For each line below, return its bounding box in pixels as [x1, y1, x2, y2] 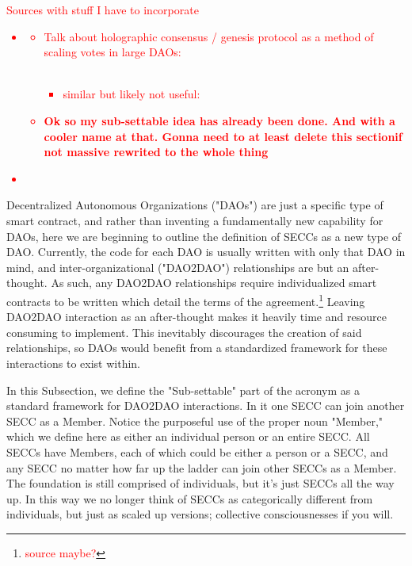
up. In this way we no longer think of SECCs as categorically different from [6, 490, 373, 507]
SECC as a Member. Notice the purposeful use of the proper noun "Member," [6, 412, 383, 429]
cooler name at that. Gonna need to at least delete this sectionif [44, 128, 402, 144]
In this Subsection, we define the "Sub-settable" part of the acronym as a [6, 381, 360, 398]
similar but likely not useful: [63, 86, 200, 102]
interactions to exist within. [6, 354, 140, 371]
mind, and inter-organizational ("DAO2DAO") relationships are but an [6, 258, 349, 275]
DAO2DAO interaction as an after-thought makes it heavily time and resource [6, 308, 387, 325]
